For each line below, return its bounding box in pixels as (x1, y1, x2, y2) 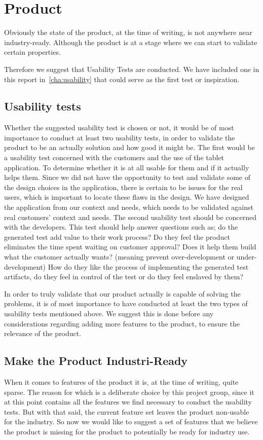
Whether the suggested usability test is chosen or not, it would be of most (4, 122, 234, 133)
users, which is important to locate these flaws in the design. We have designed (4, 192, 249, 202)
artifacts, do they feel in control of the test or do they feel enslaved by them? (4, 271, 244, 282)
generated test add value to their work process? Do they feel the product (4, 231, 230, 242)
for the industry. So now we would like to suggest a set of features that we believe (4, 416, 258, 427)
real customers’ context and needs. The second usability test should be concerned (4, 211, 257, 222)
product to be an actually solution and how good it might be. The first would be (4, 142, 255, 153)
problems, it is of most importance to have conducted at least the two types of (4, 298, 248, 309)
